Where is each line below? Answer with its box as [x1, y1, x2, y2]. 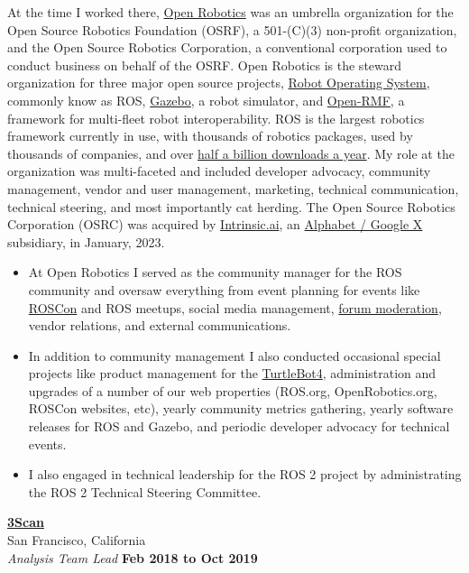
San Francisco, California [7, 531, 146, 550]
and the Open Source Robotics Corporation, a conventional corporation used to [7, 38, 447, 57]
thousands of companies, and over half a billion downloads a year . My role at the [7, 143, 455, 162]
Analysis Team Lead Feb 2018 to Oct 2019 [7, 548, 258, 567]
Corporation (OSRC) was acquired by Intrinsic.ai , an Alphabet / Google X [7, 215, 423, 234]
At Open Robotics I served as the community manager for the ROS [28, 263, 402, 282]
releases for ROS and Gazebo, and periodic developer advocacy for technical [28, 417, 450, 436]
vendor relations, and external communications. [28, 316, 291, 335]
